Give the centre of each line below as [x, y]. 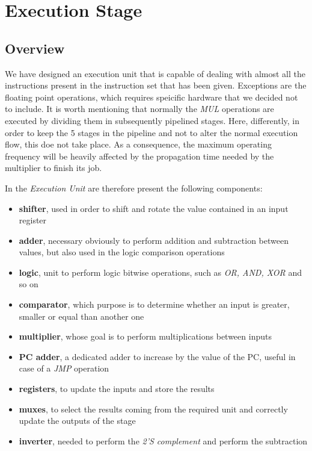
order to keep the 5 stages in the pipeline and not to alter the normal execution [151, 132]
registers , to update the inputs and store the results [117, 389]
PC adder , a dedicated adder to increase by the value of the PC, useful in [157, 356]
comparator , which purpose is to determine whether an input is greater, [154, 304]
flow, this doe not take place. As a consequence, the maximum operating [138, 144]
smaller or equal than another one [81, 316]
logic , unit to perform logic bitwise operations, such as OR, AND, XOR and [160, 272]
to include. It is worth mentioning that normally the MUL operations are [139, 109]
